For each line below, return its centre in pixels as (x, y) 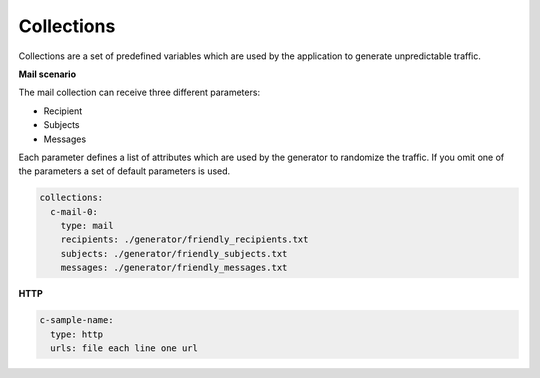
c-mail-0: (74, 211)
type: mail (87, 226)
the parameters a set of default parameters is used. (124, 171)
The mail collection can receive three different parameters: (139, 92)
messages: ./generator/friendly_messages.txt (174, 268)
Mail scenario (47, 74)
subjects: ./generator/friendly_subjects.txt (174, 253)
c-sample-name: (76, 320)
